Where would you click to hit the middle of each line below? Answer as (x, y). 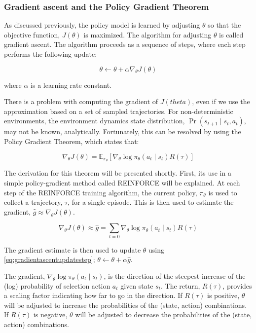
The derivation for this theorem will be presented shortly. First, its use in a (118, 173)
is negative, (50, 314)
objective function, (32, 34)
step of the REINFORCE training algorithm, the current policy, (101, 192)
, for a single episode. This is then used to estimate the (151, 202)
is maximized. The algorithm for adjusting (147, 34)
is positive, (223, 295)
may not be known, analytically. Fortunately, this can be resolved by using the (123, 131)
